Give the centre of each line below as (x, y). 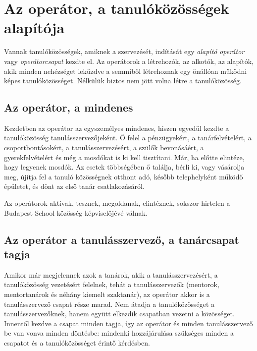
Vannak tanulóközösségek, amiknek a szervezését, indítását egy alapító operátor (124, 51)
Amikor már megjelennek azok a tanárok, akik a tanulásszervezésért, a (111, 274)
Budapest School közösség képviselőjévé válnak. (76, 212)
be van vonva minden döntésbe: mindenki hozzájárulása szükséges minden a (119, 333)
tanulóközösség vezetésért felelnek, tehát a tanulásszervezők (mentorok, (112, 284)
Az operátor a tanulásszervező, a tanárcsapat (122, 239)
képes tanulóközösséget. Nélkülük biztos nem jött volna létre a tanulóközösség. (123, 81)
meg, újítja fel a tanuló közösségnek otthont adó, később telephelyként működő (124, 176)
